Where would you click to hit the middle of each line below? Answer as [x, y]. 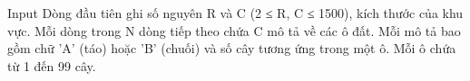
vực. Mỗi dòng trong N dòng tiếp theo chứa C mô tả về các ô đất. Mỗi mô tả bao [234, 30]
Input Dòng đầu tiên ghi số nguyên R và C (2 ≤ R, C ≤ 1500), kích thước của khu [235, 13]
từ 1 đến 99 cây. [52, 65]
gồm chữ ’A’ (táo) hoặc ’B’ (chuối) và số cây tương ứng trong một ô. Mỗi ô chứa [232, 48]
